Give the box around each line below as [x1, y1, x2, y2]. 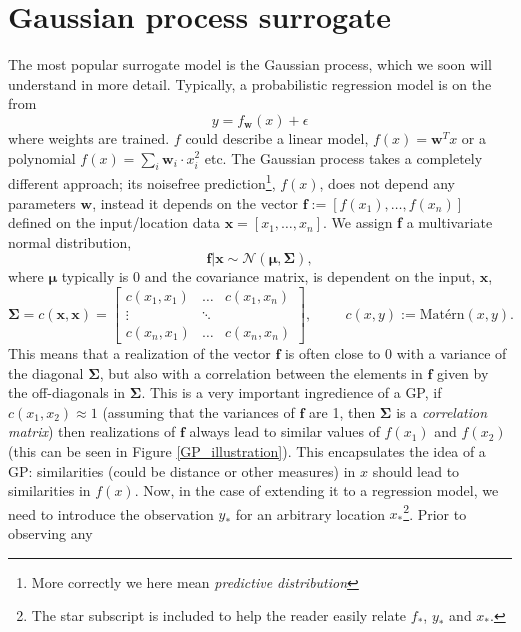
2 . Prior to [403, 500, 467, 524]
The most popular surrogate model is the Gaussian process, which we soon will [8, 54, 492, 75]
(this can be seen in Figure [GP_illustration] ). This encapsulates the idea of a [8, 440, 486, 461]
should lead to [372, 460, 460, 481]
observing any [8, 523, 93, 544]
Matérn [419, 307, 465, 322]
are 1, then [309, 401, 376, 422]
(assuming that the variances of [102, 401, 295, 422]
